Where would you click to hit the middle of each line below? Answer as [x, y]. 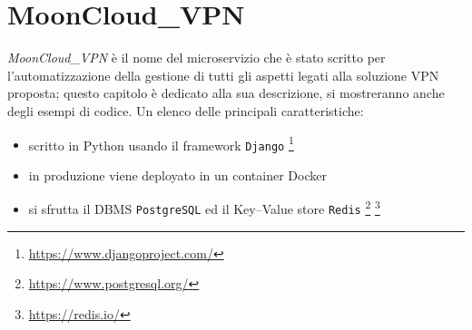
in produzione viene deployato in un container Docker [177, 175]
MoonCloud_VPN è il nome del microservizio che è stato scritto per [197, 58]
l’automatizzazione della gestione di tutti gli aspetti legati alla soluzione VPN [223, 75]
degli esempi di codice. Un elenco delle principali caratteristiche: [186, 110]
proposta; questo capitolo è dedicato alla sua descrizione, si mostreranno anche [226, 93]
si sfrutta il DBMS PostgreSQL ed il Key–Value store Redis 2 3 [204, 208]
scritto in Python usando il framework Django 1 [161, 143]
